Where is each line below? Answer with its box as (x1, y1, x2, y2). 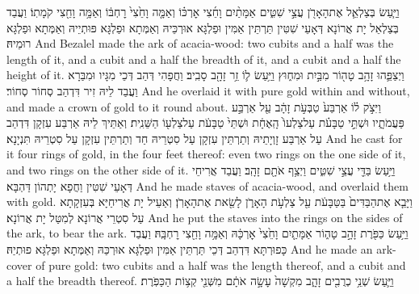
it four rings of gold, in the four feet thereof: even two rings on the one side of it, (6, 145, 406, 162)
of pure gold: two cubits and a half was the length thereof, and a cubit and (36, 256, 406, 273)
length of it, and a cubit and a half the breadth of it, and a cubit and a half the (6, 50, 401, 67)
